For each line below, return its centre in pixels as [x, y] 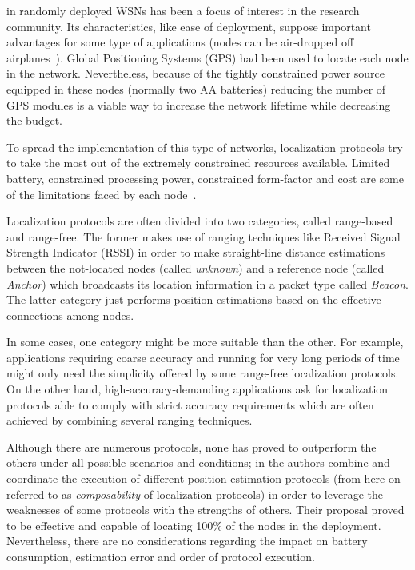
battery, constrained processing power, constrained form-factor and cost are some [205, 178]
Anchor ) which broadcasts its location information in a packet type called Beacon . [207, 283]
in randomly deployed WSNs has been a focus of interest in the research [183, 10]
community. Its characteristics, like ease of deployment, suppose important [189, 26]
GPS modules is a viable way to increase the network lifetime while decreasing [199, 104]
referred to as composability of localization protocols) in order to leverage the [195, 494]
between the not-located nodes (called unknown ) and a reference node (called [196, 267]
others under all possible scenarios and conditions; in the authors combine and [198, 462]
